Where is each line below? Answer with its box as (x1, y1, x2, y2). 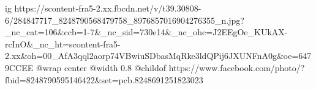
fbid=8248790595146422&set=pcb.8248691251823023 (5, 73, 203, 86)
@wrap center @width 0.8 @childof (36, 61, 166, 74)
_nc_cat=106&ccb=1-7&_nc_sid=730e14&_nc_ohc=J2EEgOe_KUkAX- (5, 26, 288, 38)
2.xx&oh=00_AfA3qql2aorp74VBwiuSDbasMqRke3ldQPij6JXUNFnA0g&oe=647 (5, 49, 312, 62)
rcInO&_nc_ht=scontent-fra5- (5, 37, 121, 50)
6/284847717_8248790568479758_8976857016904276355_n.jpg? (5, 13, 244, 26)
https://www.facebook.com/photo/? (168, 61, 305, 74)
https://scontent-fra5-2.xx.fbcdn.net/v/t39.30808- (14, 2, 201, 14)
